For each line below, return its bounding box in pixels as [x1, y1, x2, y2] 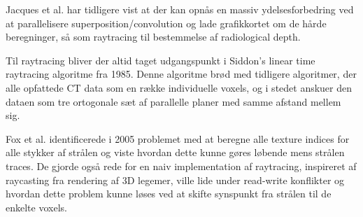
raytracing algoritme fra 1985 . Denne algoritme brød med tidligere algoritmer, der [6, 66, 357, 81]
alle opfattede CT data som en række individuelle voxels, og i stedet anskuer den [6, 80, 353, 94]
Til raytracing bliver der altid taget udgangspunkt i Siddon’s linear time [6, 52, 315, 67]
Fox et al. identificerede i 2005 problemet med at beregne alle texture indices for [6, 131, 350, 146]
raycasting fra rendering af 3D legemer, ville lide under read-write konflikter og [6, 172, 345, 187]
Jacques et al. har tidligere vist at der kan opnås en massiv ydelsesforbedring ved [6, 2, 354, 16]
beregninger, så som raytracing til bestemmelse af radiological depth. [6, 29, 301, 44]
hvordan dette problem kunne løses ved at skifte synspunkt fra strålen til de [6, 186, 332, 201]
